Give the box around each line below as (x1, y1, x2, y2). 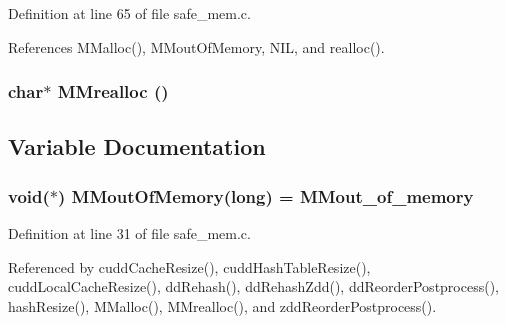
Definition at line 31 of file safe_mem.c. (8, 223, 251, 244)
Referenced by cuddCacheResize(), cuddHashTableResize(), (8, 256, 371, 277)
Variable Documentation (8, 131, 266, 162)
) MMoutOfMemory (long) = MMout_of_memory (58, 183, 474, 208)
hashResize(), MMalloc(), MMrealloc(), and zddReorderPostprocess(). (8, 295, 437, 316)
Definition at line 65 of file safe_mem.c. (8, 3, 251, 23)
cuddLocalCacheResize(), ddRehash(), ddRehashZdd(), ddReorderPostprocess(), (8, 276, 499, 297)
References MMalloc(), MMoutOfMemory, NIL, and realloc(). (8, 36, 385, 57)
